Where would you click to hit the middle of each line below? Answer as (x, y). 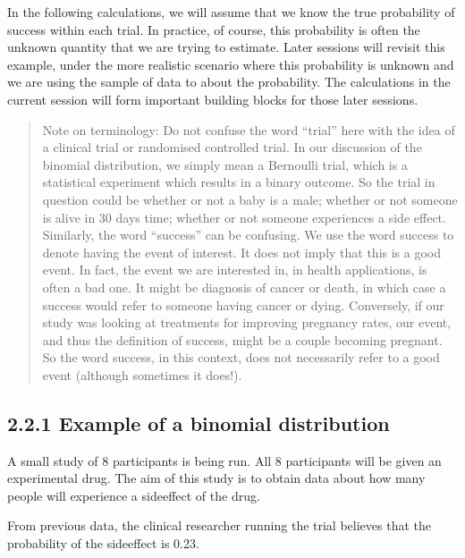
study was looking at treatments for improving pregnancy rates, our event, (247, 322)
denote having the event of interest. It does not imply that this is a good (242, 252)
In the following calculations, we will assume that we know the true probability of (231, 12)
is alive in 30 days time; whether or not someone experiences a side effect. (244, 217)
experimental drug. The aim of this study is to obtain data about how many (216, 478)
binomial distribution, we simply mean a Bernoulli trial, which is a (225, 164)
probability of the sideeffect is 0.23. (103, 543)
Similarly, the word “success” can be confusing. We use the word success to (248, 235)
